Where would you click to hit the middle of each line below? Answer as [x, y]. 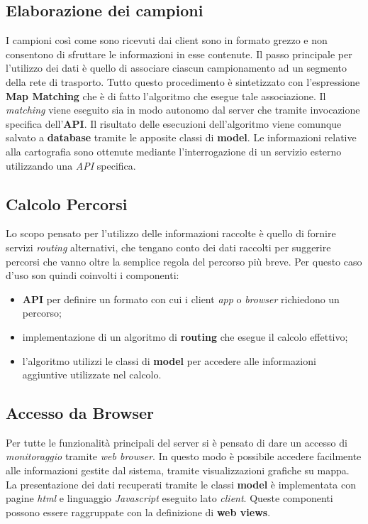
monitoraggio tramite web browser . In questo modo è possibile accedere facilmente [184, 456]
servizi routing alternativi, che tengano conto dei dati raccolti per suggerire [168, 247]
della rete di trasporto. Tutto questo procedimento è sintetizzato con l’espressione [183, 81]
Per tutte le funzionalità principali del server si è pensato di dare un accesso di [177, 442]
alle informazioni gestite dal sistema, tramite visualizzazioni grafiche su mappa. [178, 470]
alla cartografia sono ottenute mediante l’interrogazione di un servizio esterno [174, 151]
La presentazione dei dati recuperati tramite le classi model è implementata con [181, 484]
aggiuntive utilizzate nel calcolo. [92, 375]
